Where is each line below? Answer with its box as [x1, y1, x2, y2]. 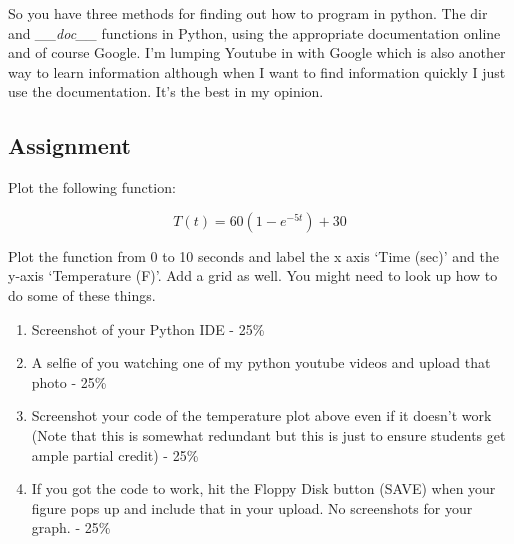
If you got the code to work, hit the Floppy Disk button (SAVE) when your [31, 478, 496, 499]
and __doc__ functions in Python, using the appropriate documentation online [8, 22, 501, 43]
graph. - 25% [31, 517, 111, 538]
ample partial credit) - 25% [31, 444, 199, 465]
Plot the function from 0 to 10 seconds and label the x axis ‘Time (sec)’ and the [8, 245, 499, 266]
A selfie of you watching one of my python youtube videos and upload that [31, 352, 491, 373]
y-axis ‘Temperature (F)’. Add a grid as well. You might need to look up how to [8, 265, 498, 286]
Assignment [8, 130, 131, 161]
